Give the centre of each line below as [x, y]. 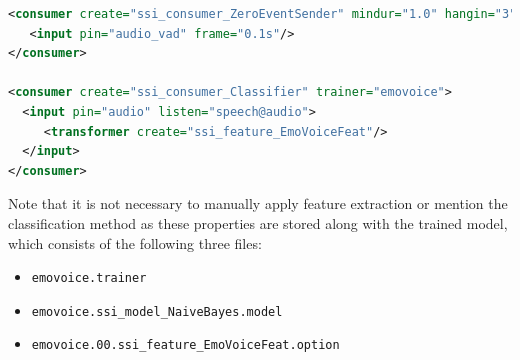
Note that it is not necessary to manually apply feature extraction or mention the [258, 203]
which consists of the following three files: [135, 242]
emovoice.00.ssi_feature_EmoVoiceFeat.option [185, 345]
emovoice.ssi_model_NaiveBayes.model [157, 311]
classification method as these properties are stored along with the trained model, [258, 222]
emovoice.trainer [89, 278]
